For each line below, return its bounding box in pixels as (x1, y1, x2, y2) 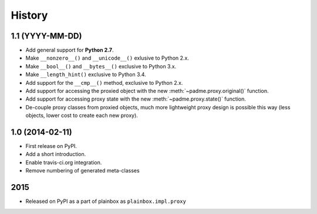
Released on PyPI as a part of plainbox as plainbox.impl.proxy (25, 198, 186, 205)
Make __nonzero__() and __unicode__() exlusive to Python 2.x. (25, 54, 189, 61)
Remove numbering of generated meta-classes (25, 167, 140, 174)
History (11, 9, 48, 22)
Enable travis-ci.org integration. (25, 158, 102, 166)
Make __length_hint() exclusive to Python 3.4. (25, 71, 146, 78)
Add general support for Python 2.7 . (25, 47, 114, 54)
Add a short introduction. (25, 151, 86, 158)
